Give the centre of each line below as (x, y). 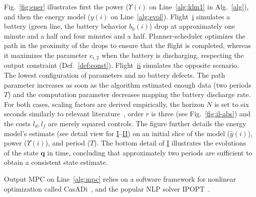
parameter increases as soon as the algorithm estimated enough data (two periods (128, 84)
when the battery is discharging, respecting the (173, 55)
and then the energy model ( (47, 16)
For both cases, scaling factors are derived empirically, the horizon (104, 104)
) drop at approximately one (192, 26)
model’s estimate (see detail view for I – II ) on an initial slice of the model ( (117, 133)
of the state (21, 152)
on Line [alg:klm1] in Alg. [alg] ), (199, 6)
